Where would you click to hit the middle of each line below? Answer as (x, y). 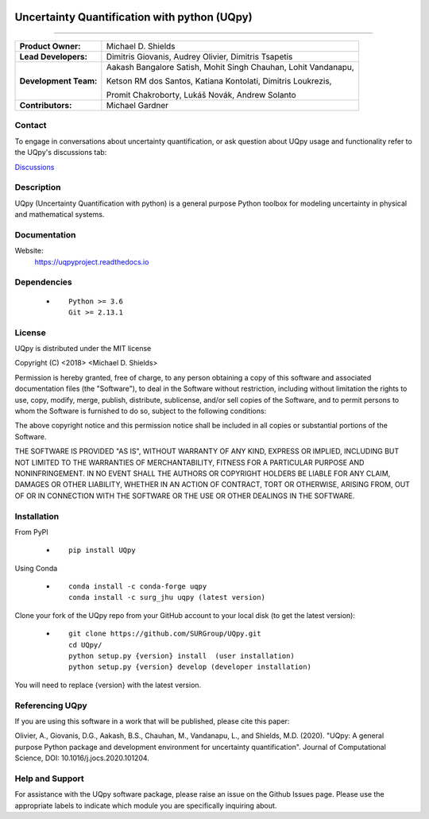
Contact (31, 126)
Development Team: (58, 81)
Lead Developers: (53, 57)
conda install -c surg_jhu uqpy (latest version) (167, 597)
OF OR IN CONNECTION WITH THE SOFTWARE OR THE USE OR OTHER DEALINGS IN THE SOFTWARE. (185, 496)
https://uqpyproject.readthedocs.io (92, 261)
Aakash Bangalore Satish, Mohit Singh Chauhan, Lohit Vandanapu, (230, 68)
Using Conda (36, 568)
